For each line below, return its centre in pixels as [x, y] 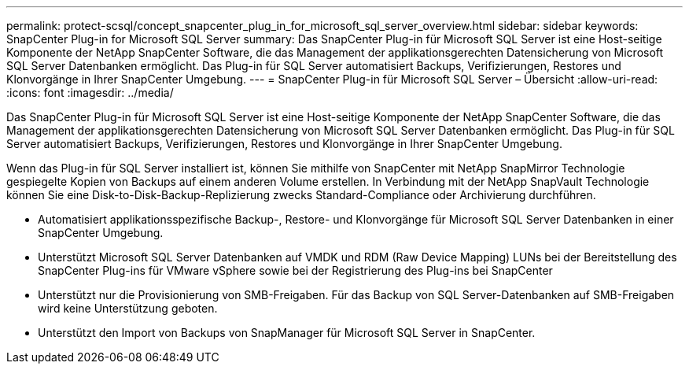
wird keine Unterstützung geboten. [128, 308]
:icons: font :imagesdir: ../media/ [90, 92]
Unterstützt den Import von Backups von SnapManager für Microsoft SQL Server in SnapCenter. [287, 333]
